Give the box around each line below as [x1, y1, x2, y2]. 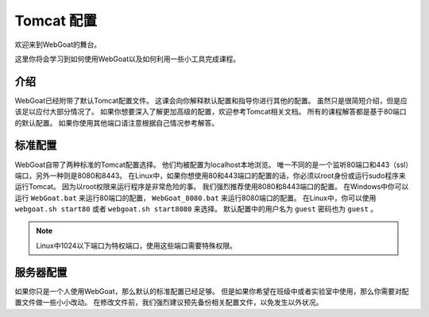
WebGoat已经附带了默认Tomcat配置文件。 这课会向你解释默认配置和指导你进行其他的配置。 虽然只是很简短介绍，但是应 [14, 95, 408, 105]
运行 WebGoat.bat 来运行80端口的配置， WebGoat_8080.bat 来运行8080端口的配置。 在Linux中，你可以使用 [14, 193, 377, 203]
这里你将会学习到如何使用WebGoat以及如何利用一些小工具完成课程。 [14, 54, 241, 64]
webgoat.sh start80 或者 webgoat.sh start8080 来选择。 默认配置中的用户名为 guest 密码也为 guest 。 [14, 204, 378, 214]
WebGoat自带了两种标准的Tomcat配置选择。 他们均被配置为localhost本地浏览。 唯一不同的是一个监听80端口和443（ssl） [14, 160, 409, 169]
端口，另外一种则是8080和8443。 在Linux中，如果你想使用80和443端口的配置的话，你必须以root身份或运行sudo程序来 [14, 171, 407, 180]
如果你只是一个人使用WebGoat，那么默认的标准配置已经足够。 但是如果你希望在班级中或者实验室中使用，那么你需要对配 [14, 286, 409, 296]
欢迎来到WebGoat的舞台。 [14, 40, 102, 49]
